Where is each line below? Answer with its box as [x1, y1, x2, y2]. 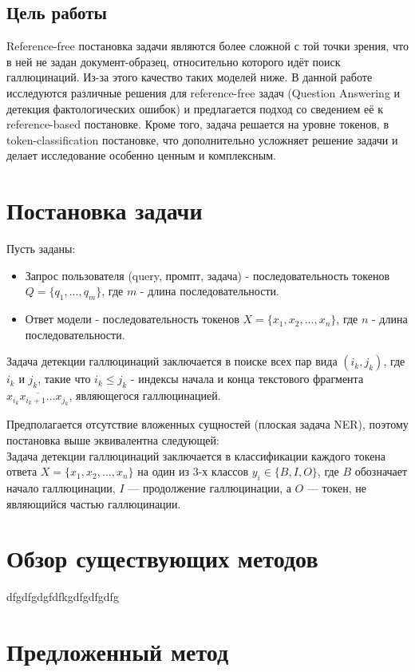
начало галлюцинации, [6, 480, 116, 496]
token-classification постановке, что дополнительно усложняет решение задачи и [6, 131, 398, 148]
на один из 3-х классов [137, 463, 249, 480]
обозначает [354, 463, 408, 480]
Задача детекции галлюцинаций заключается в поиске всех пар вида [6, 353, 338, 370]
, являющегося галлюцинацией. [69, 387, 221, 404]
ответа [6, 463, 38, 480]
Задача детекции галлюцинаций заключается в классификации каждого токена [6, 447, 386, 464]
